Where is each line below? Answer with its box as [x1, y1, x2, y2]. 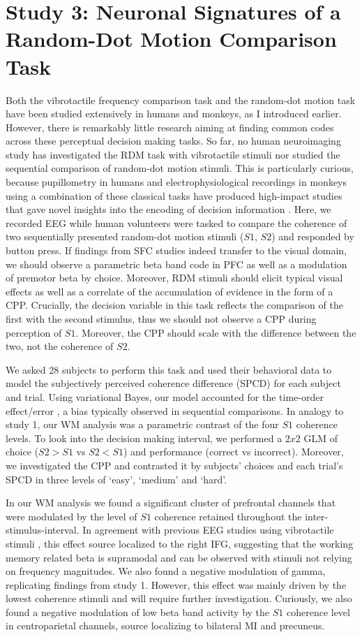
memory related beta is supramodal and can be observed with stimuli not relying [6, 550, 352, 564]
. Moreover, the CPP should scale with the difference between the [75, 325, 356, 339]
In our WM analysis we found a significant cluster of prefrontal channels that [6, 495, 336, 510]
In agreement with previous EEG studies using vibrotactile [82, 522, 334, 537]
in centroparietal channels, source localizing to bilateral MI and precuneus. [6, 618, 325, 633]
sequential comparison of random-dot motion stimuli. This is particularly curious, [6, 161, 354, 175]
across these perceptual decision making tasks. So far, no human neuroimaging [6, 133, 341, 148]
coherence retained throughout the [154, 508, 302, 523]
